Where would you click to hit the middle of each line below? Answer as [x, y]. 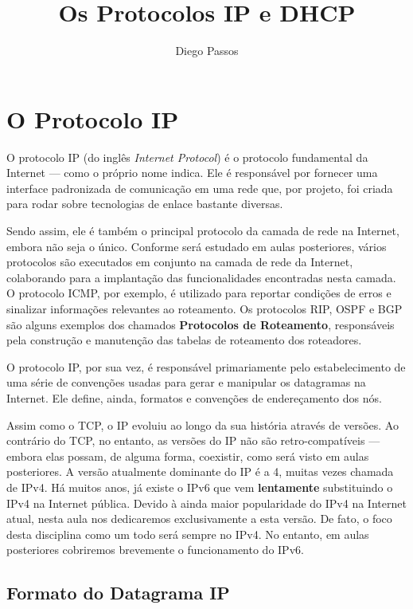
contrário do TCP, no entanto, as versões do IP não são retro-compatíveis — [193, 440]
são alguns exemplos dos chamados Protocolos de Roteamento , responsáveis [201, 324]
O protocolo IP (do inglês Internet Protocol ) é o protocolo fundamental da [187, 157]
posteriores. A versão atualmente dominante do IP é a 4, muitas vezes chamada [200, 471]
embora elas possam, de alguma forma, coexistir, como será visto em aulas [188, 456]
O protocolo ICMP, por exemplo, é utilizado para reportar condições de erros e [199, 293]
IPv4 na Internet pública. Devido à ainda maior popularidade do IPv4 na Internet [206, 503]
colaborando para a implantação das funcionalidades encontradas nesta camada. [201, 277]
